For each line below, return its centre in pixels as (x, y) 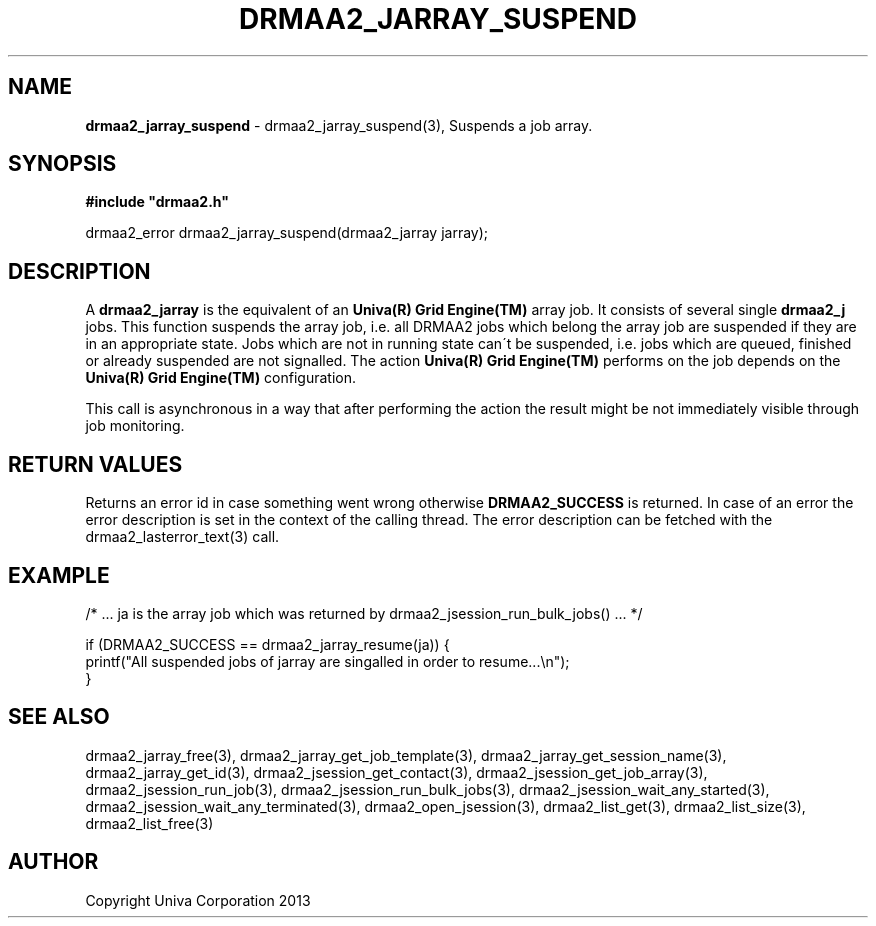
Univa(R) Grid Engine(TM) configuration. (221, 378)
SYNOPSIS (62, 164)
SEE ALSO (59, 717)
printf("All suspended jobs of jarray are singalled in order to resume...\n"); (327, 661)
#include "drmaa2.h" (157, 202)
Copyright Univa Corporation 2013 (198, 900)
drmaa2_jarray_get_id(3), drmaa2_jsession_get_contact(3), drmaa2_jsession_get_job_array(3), (396, 772)
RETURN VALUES (95, 464)
